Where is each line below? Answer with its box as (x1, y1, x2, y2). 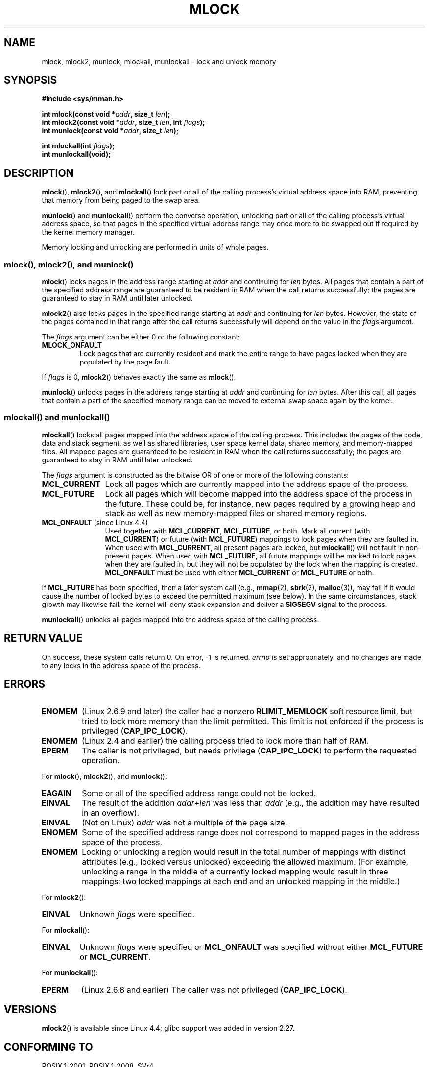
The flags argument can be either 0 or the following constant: (42, 333, 240, 341)
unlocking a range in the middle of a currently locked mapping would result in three (82, 867, 388, 877)
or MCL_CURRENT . (79, 952, 151, 962)
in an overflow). (82, 808, 140, 818)
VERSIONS (4, 1003, 57, 1016)
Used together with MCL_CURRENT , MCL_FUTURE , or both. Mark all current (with (105, 526, 370, 535)
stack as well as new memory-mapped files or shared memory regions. (105, 508, 367, 518)
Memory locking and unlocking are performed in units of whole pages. (42, 243, 269, 252)
